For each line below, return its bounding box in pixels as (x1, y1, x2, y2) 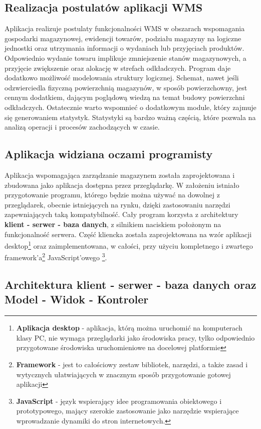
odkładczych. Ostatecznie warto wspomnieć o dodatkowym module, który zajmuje (5, 101, 256, 112)
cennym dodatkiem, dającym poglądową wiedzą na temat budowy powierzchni (5, 92, 245, 102)
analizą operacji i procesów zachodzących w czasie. (5, 122, 160, 132)
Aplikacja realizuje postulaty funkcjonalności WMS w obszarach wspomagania (5, 23, 245, 34)
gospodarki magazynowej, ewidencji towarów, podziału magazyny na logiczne (5, 33, 241, 43)
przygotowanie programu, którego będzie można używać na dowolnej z (5, 189, 220, 200)
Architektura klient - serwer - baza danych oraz (5, 276, 256, 292)
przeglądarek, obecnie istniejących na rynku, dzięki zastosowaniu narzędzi (5, 199, 230, 209)
